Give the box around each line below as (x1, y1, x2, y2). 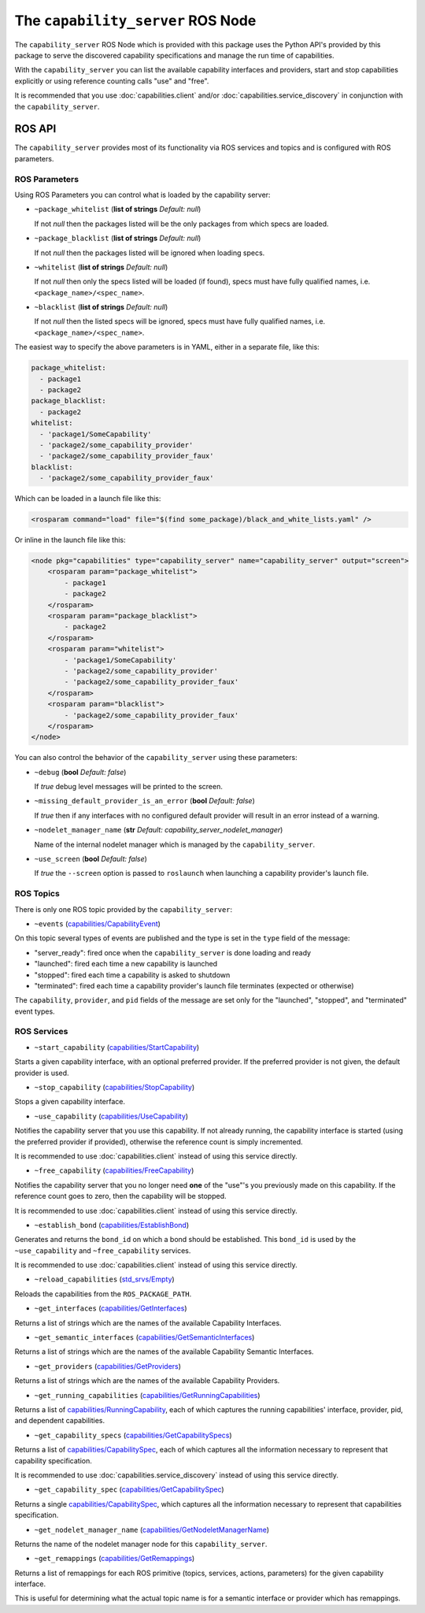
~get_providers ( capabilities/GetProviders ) (34, 1361, 181, 1370)
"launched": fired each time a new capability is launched (34, 959, 218, 969)
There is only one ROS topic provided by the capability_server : (14, 904, 233, 914)
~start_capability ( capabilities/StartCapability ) (34, 1042, 200, 1051)
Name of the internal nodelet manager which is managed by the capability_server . (34, 840, 316, 849)
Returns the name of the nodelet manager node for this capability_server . (14, 1539, 268, 1548)
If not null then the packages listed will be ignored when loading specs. (34, 248, 265, 258)
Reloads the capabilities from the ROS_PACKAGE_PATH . (14, 1289, 192, 1299)
